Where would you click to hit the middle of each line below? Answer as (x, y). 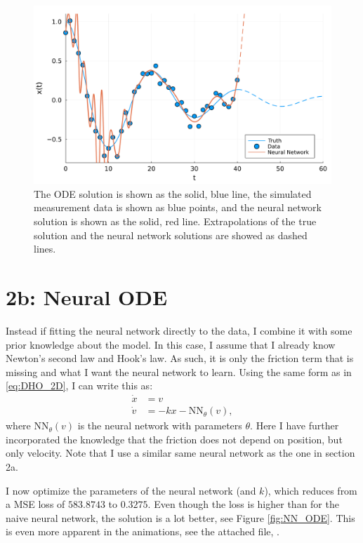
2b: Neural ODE (87, 296)
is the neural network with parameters (160, 425)
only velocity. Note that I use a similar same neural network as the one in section (180, 453)
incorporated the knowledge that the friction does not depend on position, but (174, 439)
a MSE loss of (35, 504)
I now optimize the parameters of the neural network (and (131, 490)
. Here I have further (295, 425)
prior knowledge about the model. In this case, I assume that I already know (171, 344)
